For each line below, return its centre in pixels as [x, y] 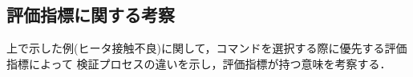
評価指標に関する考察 [91, 15]
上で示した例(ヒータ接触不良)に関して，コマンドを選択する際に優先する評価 [207, 48]
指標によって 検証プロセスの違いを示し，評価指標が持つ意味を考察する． [199, 63]
